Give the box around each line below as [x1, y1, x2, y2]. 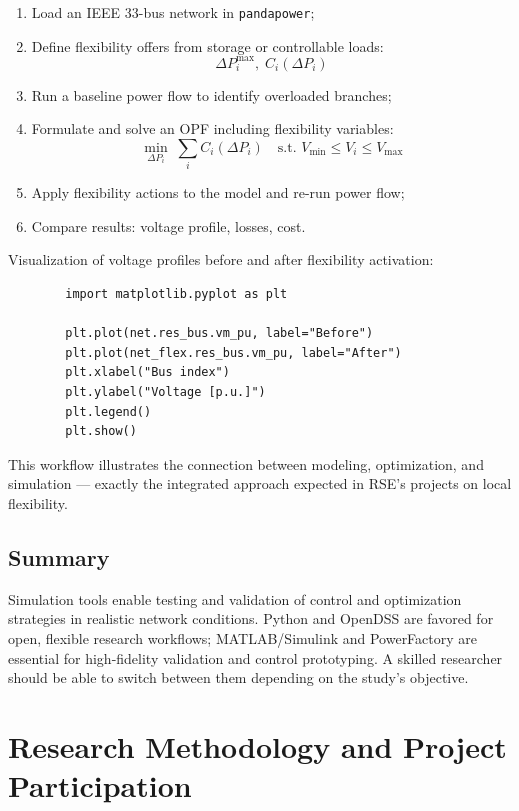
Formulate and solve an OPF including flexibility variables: [31, 118, 394, 139]
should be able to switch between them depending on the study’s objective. [8, 667, 469, 688]
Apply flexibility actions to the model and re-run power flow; [31, 182, 405, 203]
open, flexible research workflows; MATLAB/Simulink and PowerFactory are [8, 627, 478, 648]
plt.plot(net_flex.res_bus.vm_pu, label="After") [65, 345, 402, 360]
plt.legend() [65, 404, 152, 419]
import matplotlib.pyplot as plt [65, 287, 288, 302]
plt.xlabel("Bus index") [65, 365, 230, 380]
